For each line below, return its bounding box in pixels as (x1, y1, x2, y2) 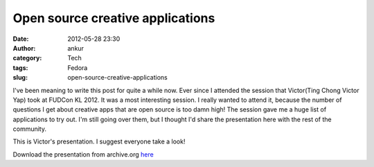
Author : (12, 44, 36, 52)
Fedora (67, 63, 88, 72)
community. (12, 125, 46, 133)
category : (12, 54, 42, 62)
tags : (12, 63, 28, 72)
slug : (12, 73, 28, 82)
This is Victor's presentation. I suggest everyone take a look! (12, 137, 186, 146)
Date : (12, 35, 29, 43)
